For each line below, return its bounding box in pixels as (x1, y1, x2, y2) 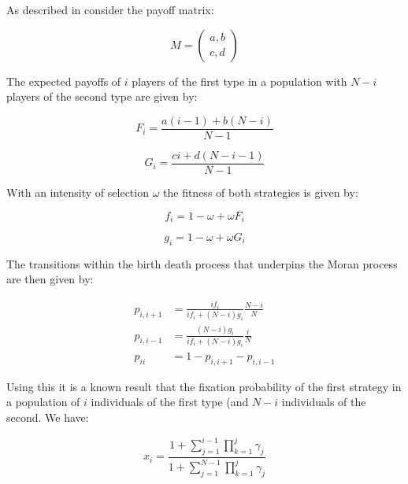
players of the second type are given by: (6, 88, 198, 105)
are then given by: (6, 271, 94, 287)
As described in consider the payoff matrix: (6, 2, 214, 17)
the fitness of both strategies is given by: (163, 183, 358, 200)
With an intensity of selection (6, 183, 149, 200)
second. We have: (6, 408, 89, 425)
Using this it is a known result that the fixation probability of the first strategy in (6, 378, 402, 394)
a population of (6, 393, 80, 410)
